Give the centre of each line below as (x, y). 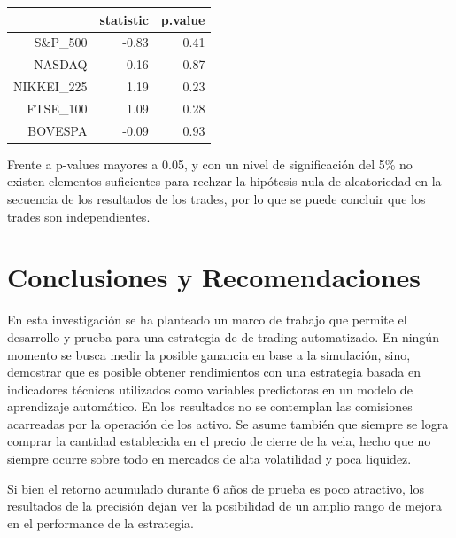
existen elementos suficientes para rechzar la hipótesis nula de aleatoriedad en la (224, 181)
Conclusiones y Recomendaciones (214, 277)
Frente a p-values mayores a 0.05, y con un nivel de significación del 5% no (210, 164)
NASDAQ (61, 64)
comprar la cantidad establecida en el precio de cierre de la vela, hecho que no (219, 441)
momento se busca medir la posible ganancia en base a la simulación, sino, (209, 354)
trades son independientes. (79, 216)
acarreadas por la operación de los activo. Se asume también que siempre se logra (228, 423)
